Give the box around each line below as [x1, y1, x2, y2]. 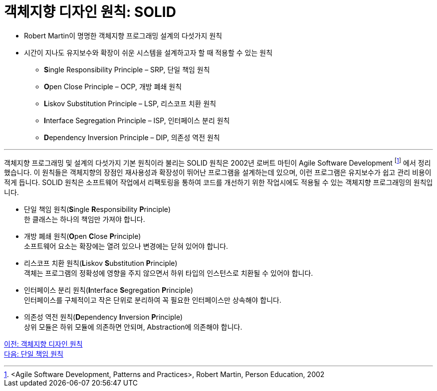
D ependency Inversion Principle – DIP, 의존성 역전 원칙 [44, 133, 220, 142]
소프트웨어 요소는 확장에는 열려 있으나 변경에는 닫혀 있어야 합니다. [24, 242, 228, 251]
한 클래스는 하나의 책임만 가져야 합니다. [24, 215, 145, 224]
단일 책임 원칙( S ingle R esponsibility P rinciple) [24, 205, 171, 214]
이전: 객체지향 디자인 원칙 [4, 340, 83, 349]
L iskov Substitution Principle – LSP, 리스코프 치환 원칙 [44, 99, 217, 108]
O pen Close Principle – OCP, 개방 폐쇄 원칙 [44, 82, 182, 91]
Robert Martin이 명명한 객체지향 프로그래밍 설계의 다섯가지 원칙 [24, 31, 222, 40]
